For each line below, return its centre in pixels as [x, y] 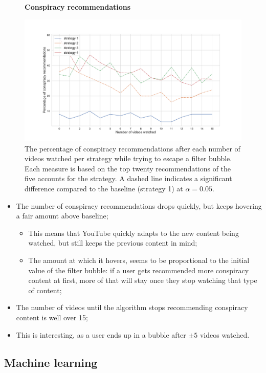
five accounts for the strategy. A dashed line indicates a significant [128, 178]
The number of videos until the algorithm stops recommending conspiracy [132, 307]
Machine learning [51, 362]
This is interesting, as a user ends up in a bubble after [101, 334]
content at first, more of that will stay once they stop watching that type [143, 280]
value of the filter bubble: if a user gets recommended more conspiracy [139, 270]
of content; [45, 290]
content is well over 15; [52, 317]
